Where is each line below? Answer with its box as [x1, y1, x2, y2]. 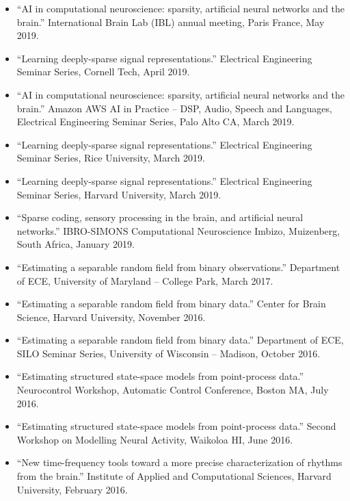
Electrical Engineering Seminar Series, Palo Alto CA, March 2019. [16, 114, 295, 129]
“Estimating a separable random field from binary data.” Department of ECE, [16, 333, 344, 347]
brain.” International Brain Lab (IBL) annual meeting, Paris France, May [16, 14, 325, 29]
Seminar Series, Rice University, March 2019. [16, 151, 205, 165]
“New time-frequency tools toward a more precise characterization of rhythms [16, 455, 342, 470]
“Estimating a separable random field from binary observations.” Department [16, 259, 340, 274]
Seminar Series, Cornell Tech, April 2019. [16, 64, 190, 79]
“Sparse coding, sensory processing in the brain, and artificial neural [16, 210, 304, 224]
